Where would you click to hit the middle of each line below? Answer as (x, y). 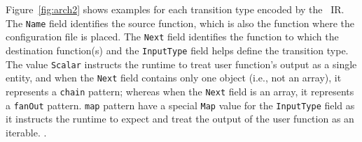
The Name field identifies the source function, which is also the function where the (180, 23)
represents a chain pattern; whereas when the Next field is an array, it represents (180, 91)
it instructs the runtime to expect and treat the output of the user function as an (180, 119)
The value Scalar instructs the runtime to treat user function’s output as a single (181, 64)
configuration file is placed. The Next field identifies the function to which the (172, 37)
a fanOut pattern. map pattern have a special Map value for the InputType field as (180, 105)
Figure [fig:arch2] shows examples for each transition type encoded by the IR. (175, 9)
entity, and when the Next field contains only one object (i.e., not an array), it (174, 78)
